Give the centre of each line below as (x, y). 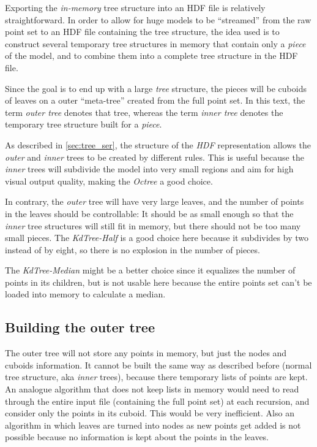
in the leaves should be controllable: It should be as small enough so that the (149, 213)
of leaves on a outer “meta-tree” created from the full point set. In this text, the (155, 100)
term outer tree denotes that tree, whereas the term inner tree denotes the (144, 112)
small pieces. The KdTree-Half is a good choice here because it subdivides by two (157, 238)
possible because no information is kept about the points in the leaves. (137, 437)
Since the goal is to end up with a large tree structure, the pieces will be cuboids (156, 88)
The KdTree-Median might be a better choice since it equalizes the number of (150, 270)
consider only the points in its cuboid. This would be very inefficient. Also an (150, 413)
